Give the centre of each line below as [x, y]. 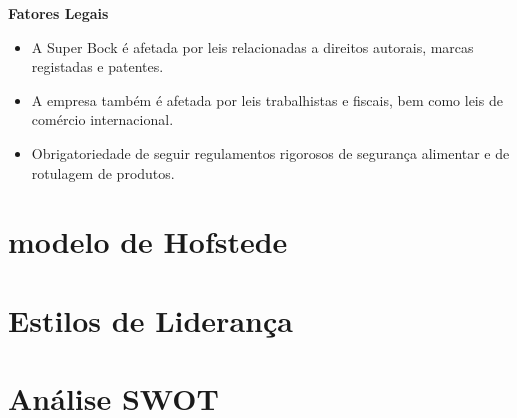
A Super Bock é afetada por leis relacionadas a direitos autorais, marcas [252, 46]
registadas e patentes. [97, 66]
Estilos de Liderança [150, 319]
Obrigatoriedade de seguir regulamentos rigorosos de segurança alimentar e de [270, 152]
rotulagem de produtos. [103, 172]
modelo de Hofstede [148, 241]
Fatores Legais [58, 13]
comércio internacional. [102, 119]
